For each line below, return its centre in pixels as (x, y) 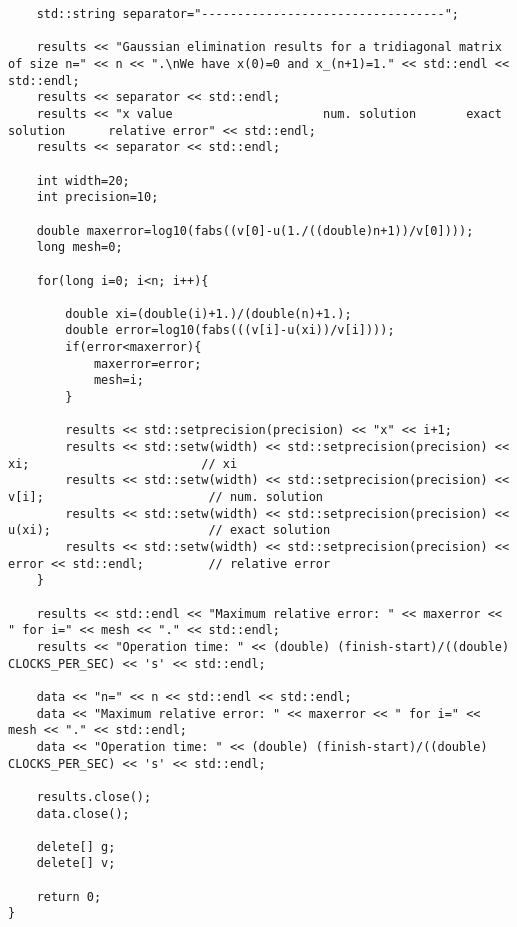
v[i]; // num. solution (165, 497)
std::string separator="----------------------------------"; (248, 14)
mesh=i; (119, 380)
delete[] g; (76, 846)
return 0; (69, 896)
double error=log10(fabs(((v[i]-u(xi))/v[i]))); (230, 330)
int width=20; (83, 180)
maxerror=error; (147, 363)
